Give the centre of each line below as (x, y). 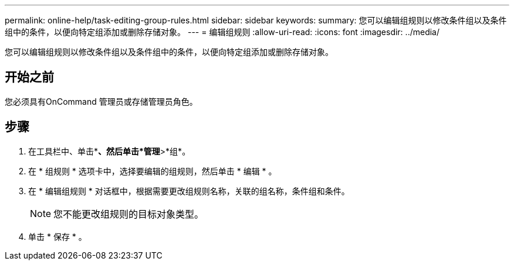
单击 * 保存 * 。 (58, 236)
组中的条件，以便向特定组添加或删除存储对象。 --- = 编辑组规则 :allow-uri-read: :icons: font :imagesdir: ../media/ (222, 32)
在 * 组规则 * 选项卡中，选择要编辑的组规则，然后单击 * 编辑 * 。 (153, 171)
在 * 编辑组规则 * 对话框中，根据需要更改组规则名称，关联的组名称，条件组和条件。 (189, 191)
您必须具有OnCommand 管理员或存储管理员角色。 (101, 101)
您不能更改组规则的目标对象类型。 (129, 214)
